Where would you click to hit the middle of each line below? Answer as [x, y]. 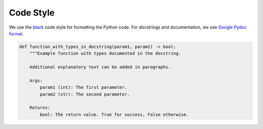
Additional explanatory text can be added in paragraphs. [100, 67]
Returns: [40, 108]
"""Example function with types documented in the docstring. [105, 54]
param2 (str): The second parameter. [85, 94]
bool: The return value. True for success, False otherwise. [114, 114]
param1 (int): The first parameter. [84, 88]
